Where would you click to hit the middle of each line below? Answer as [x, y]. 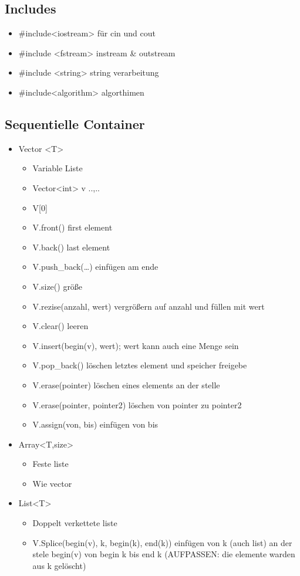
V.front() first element [73, 227]
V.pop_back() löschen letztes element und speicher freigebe [140, 365]
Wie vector [52, 483]
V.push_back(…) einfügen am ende [95, 267]
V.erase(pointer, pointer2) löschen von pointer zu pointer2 [137, 404]
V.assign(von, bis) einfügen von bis [95, 424]
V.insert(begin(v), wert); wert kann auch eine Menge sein [136, 345]
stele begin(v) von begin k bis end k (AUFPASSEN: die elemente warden [164, 554]
